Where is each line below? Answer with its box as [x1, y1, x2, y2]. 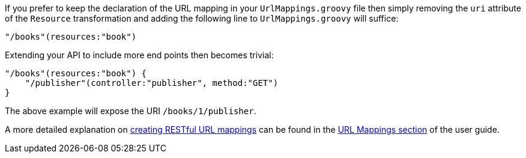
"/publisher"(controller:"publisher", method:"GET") [25, 78, 279, 88]
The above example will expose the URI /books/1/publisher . [5, 106, 256, 116]
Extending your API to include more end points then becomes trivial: [5, 50, 274, 60]
